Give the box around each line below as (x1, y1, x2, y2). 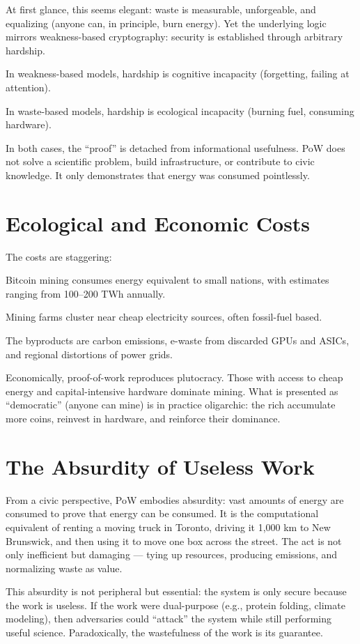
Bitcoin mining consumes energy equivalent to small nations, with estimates (6, 273, 329, 287)
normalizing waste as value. (6, 560, 123, 575)
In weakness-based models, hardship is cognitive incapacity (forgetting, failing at (6, 66, 350, 81)
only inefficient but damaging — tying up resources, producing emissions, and (6, 547, 338, 562)
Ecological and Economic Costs (6, 208, 311, 237)
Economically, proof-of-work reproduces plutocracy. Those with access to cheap (6, 370, 343, 385)
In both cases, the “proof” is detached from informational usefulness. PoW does (6, 140, 345, 155)
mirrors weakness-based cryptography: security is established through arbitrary (6, 29, 343, 44)
